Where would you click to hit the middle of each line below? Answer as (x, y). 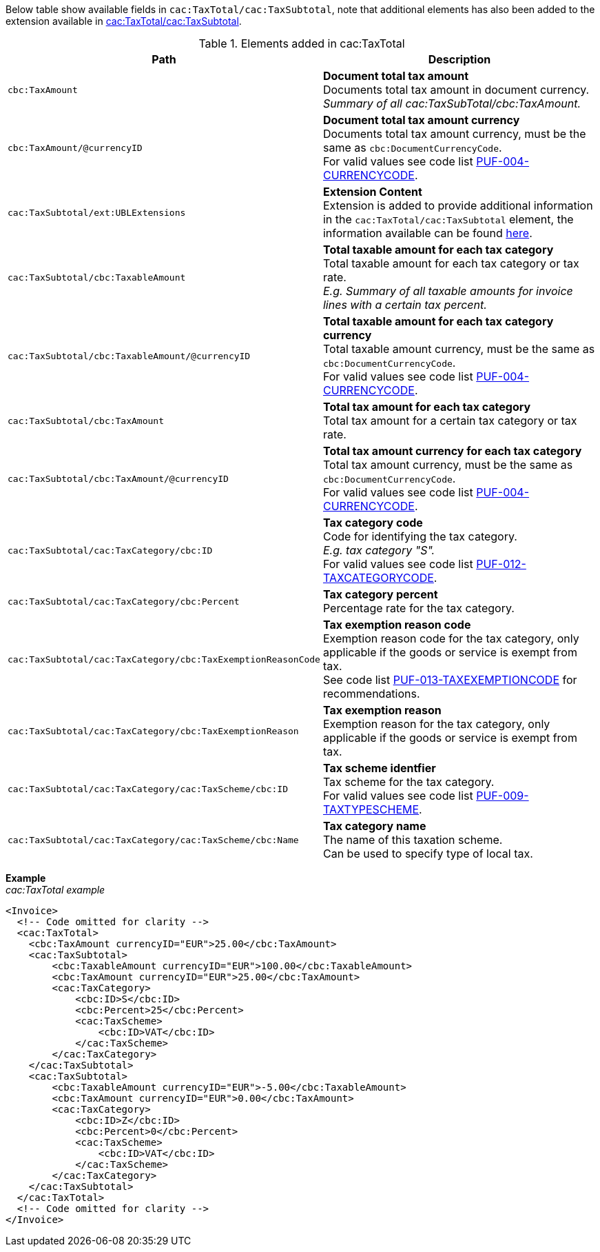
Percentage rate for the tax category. (418, 608)
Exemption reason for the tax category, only (436, 724)
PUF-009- (503, 796)
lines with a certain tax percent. (405, 305)
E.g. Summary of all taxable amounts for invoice (448, 291)
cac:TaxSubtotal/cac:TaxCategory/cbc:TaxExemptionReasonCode (164, 659)
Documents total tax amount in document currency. (456, 90)
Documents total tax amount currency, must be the (454, 134)
